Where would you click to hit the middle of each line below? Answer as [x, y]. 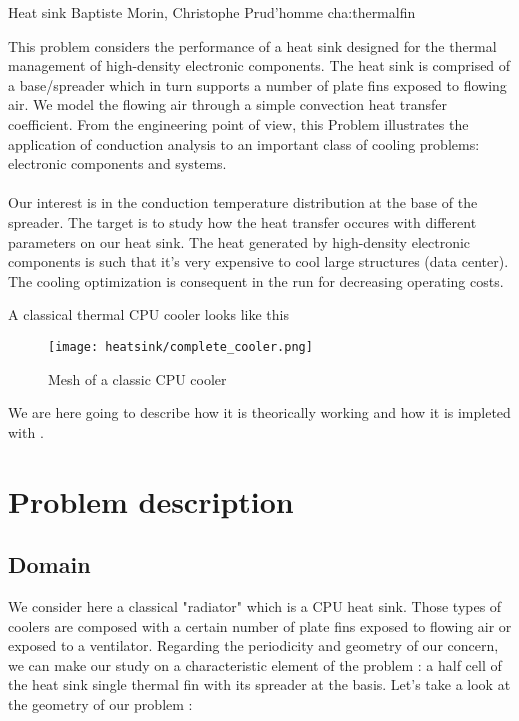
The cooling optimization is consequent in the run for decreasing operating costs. [256, 280]
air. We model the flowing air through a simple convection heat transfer [228, 104]
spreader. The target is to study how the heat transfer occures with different [242, 221]
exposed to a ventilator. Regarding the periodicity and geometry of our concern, [253, 645]
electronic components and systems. [117, 163]
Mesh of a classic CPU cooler [137, 378]
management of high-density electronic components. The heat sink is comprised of [259, 65]
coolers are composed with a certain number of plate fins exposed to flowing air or [260, 625]
